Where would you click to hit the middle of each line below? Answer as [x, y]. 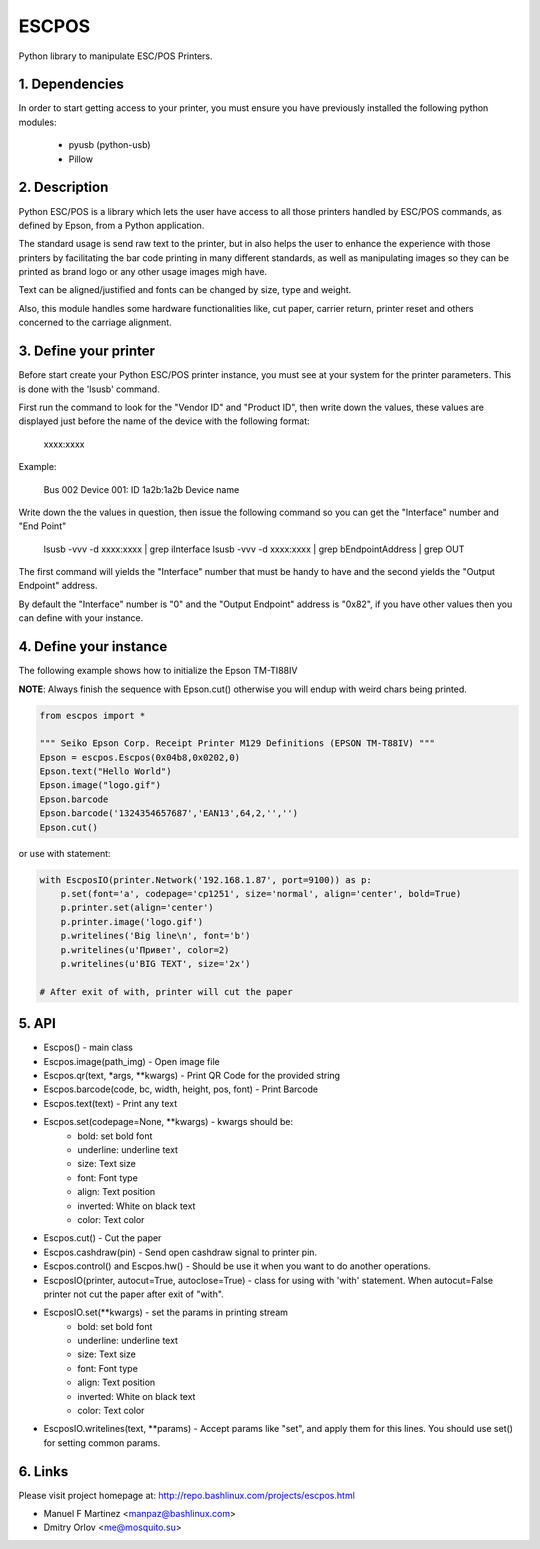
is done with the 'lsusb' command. [89, 389]
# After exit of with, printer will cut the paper [166, 991]
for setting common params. [102, 1442]
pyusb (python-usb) [109, 145]
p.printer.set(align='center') [137, 908]
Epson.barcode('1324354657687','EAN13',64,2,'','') [169, 813]
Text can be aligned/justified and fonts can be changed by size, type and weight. [185, 290]
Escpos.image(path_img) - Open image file [131, 1061]
